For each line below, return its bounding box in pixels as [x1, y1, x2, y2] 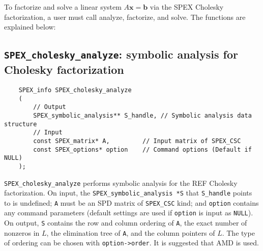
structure [4, 120, 37, 128]
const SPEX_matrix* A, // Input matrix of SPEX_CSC [33, 137, 241, 145]
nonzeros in [4, 227, 40, 238]
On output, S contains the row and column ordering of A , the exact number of [4, 217, 247, 228]
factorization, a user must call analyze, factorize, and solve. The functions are [4, 11, 246, 22]
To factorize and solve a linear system [4, 2, 122, 12]
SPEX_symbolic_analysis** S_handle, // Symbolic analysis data [33, 111, 252, 119]
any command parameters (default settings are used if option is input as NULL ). [4, 207, 253, 218]
